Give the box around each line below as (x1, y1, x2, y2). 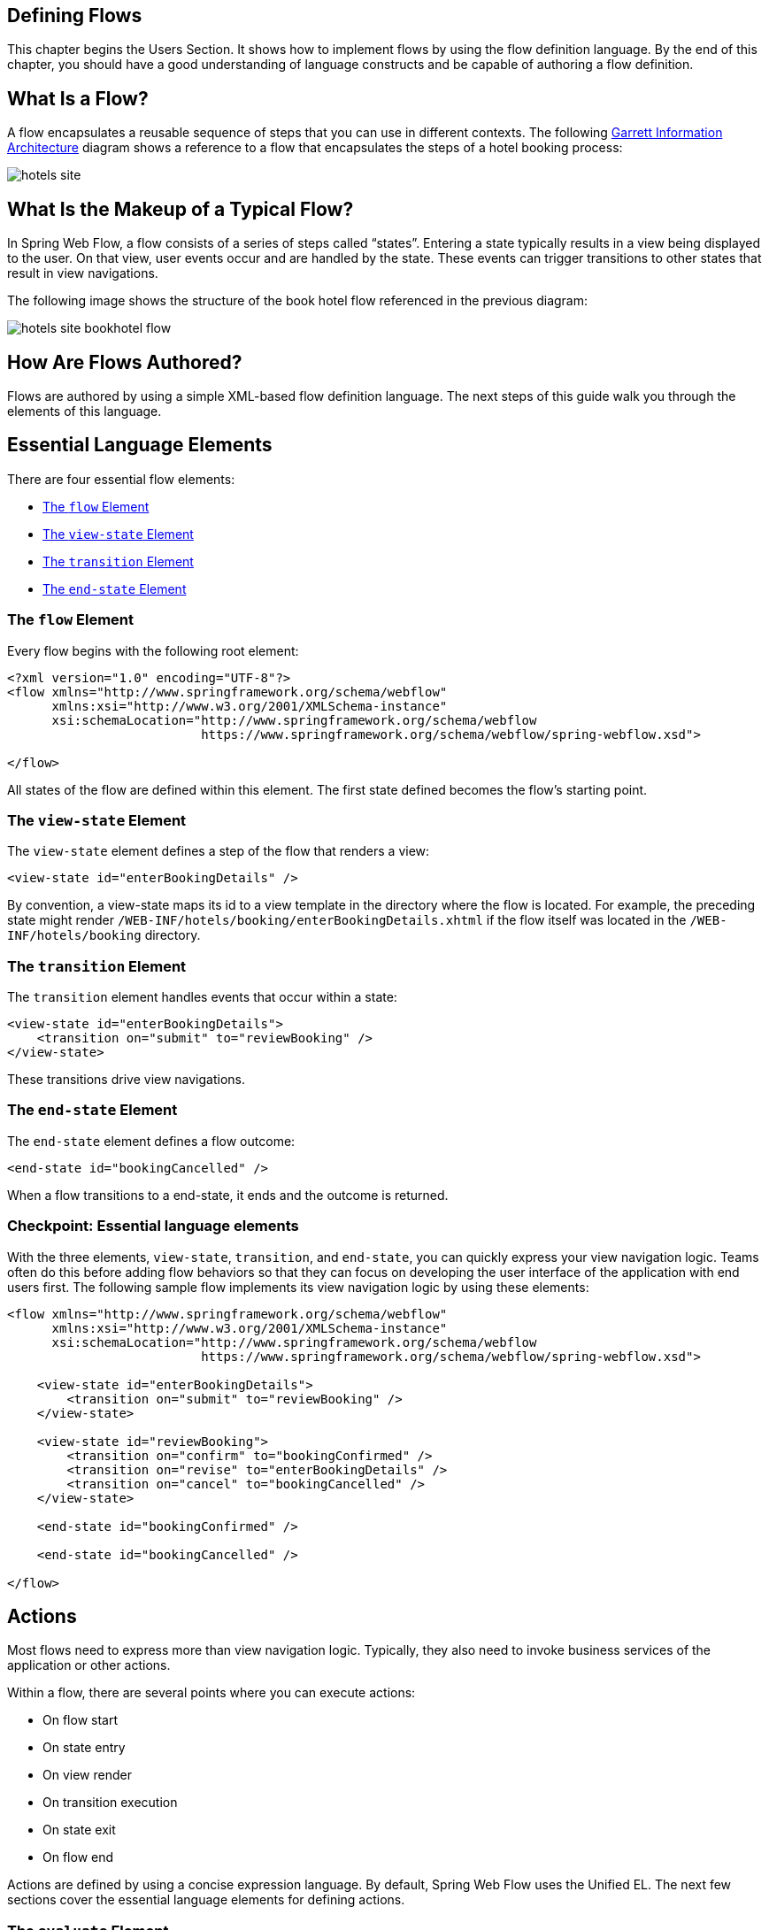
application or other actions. (7, 1657, 171, 1673)
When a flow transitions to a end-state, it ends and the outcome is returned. (7, 1187, 449, 1203)
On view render (42, 1767, 132, 1783)
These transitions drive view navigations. (7, 1072, 246, 1088)
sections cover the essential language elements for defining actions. (7, 1892, 405, 1908)
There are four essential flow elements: (7, 471, 235, 487)
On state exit (42, 1822, 116, 1838)
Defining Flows (7, 4, 142, 27)
